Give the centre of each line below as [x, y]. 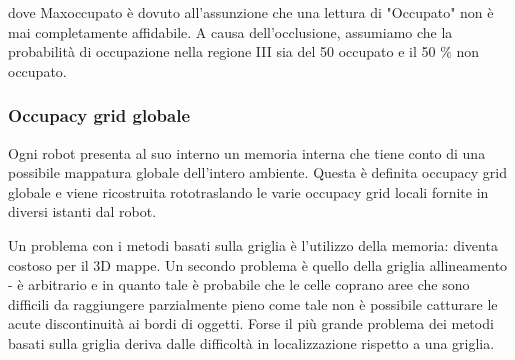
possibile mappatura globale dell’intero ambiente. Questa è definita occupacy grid [257, 172]
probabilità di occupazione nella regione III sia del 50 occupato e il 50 [222, 51]
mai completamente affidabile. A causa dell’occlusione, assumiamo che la [230, 31]
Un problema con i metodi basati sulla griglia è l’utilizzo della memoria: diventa [253, 244]
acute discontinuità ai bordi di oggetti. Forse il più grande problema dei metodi [251, 323]
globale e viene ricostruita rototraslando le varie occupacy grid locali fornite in [248, 191]
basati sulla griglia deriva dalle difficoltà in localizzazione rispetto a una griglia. [251, 342]
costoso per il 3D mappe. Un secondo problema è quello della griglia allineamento [258, 264]
